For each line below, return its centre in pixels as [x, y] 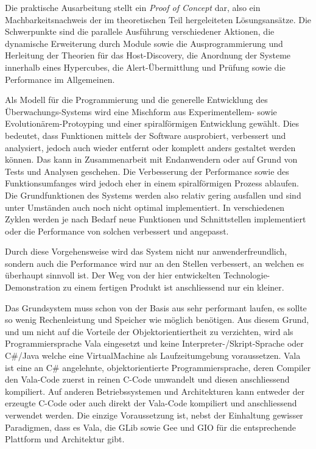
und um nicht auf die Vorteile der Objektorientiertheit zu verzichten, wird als [149, 331]
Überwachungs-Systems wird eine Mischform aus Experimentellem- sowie [141, 111]
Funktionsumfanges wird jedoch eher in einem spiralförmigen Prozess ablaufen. [152, 183]
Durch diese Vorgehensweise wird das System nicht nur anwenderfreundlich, [146, 251]
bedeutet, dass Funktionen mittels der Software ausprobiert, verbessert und [146, 135]
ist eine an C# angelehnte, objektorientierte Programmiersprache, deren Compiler [158, 367]
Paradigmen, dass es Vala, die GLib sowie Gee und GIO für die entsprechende [150, 427]
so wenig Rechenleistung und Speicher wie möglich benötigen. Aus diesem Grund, [157, 320]
